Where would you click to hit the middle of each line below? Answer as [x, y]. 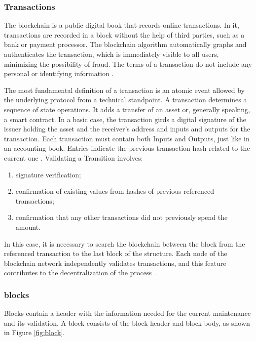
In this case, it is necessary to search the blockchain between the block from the [125, 243]
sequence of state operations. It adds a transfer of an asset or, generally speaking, [127, 109]
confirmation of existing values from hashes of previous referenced [115, 191]
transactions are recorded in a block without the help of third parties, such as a [124, 34]
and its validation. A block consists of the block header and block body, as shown [127, 322]
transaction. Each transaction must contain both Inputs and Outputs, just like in [127, 138]
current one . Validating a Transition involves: [73, 157]
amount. [28, 227]
